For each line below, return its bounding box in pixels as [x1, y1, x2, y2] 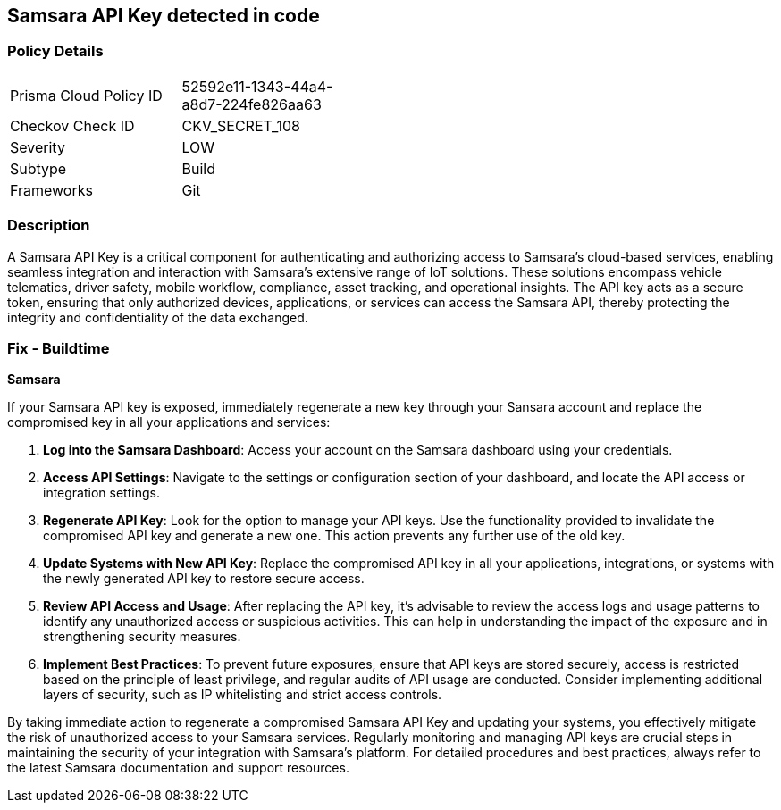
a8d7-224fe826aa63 [181, 95, 322, 113]
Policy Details [7, 42, 104, 61]
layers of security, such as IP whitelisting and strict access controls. [43, 687, 442, 703]
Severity [10, 138, 65, 156]
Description [7, 216, 90, 235]
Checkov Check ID [10, 116, 135, 135]
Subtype [10, 159, 67, 178]
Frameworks [10, 180, 93, 199]
